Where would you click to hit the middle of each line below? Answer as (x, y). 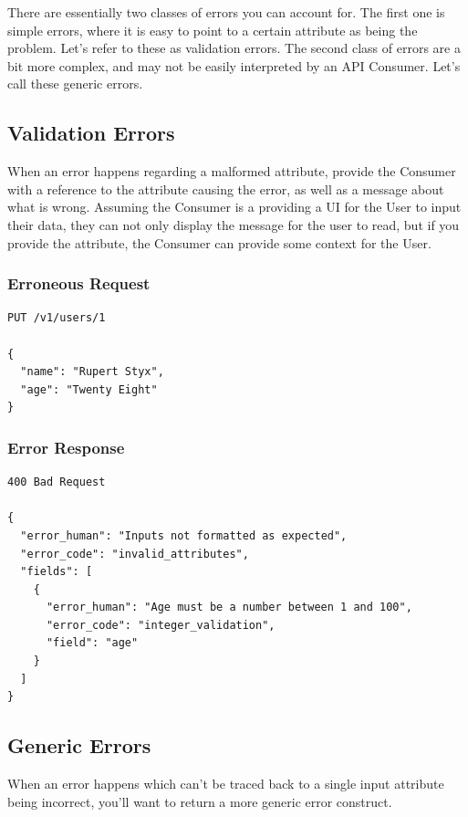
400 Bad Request (57, 482)
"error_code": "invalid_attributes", (135, 554)
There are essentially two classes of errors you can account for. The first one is (226, 12)
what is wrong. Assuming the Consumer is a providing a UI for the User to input (234, 207)
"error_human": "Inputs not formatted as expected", (184, 535)
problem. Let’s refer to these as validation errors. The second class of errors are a (234, 48)
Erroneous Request (79, 283)
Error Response (66, 447)
